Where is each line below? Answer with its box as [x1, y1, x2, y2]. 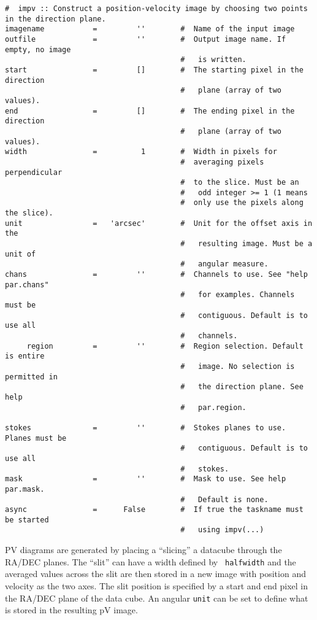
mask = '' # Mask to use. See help [5, 475, 286, 484]
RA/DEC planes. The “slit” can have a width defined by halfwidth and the [5, 555, 296, 568]
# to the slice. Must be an [180, 178, 299, 187]
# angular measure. [180, 260, 269, 269]
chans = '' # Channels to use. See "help [5, 270, 308, 279]
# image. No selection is [180, 362, 295, 371]
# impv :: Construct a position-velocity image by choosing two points [5, 4, 308, 13]
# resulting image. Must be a [180, 239, 313, 249]
